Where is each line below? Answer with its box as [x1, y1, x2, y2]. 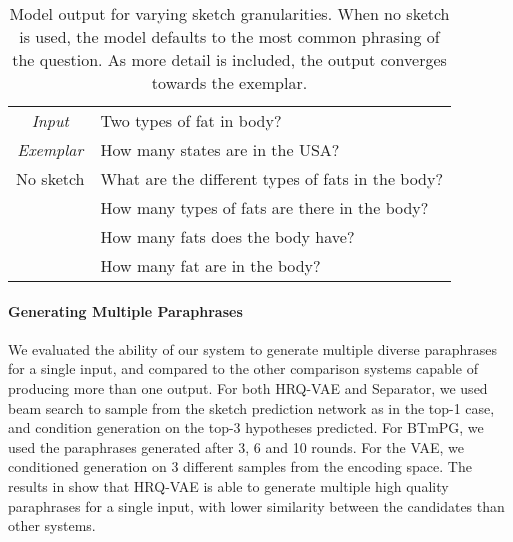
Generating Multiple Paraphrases [8, 300, 243, 321]
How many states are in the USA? [100, 138, 340, 161]
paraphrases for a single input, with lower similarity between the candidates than [8, 495, 505, 516]
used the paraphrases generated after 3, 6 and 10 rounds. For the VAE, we [8, 436, 464, 457]
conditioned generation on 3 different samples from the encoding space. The [8, 456, 472, 477]
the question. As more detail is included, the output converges [12, 48, 447, 71]
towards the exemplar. [151, 71, 308, 94]
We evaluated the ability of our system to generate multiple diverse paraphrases [8, 338, 498, 359]
